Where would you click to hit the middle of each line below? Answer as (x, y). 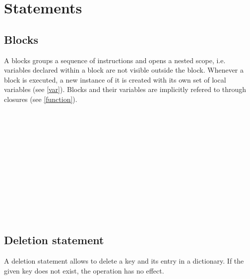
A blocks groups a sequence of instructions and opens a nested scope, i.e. (115, 60)
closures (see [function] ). (41, 99)
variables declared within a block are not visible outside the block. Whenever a (124, 70)
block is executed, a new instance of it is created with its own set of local (115, 79)
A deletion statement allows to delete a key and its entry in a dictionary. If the (124, 261)
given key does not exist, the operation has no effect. (84, 270)
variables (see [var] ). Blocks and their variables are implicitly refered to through (125, 89)
